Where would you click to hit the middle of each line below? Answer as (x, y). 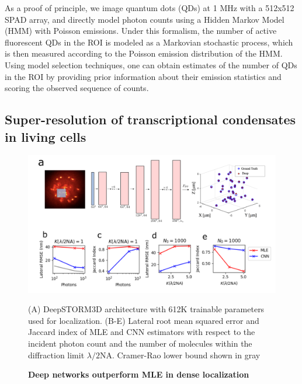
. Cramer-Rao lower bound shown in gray (186, 355)
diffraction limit (56, 355)
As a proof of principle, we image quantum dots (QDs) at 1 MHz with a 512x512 (150, 8)
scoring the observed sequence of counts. (77, 88)
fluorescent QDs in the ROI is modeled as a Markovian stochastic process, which (149, 42)
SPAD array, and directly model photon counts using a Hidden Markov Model (145, 19)
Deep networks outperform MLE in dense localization (139, 374)
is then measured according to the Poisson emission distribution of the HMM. (144, 53)
